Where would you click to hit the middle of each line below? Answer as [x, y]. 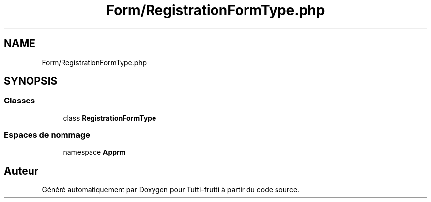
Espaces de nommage [47, 135]
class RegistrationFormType [110, 118]
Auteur [21, 171]
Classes [20, 101]
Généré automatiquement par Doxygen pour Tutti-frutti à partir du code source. [171, 190]
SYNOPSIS [31, 81]
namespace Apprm [94, 152]
